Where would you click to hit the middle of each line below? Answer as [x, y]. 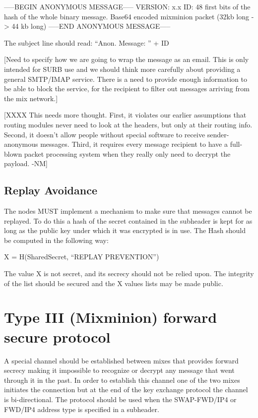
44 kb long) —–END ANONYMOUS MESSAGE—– [91, 26]
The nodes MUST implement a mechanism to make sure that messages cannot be [128, 211]
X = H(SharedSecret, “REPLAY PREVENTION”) [82, 257]
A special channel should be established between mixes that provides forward [121, 360]
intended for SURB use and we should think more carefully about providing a [122, 69]
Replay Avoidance [51, 190]
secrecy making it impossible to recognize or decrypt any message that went [119, 370]
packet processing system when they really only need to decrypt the [127, 153]
